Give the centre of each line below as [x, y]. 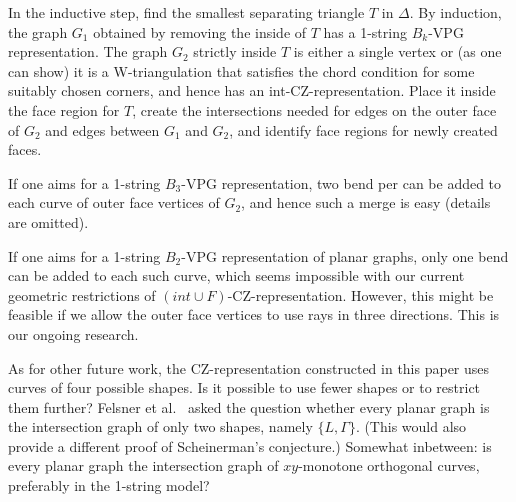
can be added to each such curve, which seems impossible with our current [236, 275]
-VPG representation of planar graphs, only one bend [345, 255]
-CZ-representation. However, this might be [360, 294]
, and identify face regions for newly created [363, 129]
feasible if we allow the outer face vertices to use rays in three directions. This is [254, 314]
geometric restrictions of [82, 294]
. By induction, [455, 12]
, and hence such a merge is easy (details [366, 202]
